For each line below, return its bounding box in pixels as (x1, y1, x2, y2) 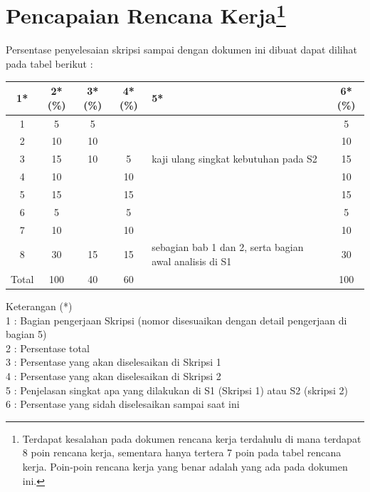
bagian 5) (6, 327, 47, 342)
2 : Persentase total (6, 340, 90, 355)
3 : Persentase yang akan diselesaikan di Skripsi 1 (6, 354, 221, 369)
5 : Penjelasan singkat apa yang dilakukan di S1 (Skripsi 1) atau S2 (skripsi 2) (6, 382, 348, 397)
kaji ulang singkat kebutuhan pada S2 (152, 151, 317, 166)
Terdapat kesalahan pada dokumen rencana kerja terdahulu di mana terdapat (22, 431, 361, 446)
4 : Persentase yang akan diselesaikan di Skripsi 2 (6, 368, 221, 383)
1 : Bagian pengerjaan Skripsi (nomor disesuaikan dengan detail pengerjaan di (6, 312, 347, 327)
